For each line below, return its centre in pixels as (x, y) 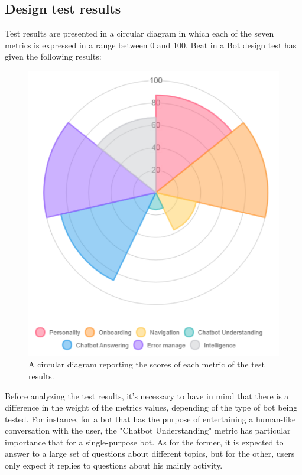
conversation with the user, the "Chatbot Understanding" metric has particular (148, 430)
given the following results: (53, 56)
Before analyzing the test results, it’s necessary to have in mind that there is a (147, 396)
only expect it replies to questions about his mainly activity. (114, 465)
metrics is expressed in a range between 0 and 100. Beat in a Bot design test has (151, 45)
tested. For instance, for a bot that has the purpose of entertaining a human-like (150, 419)
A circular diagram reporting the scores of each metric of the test (147, 364)
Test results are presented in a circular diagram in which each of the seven (139, 33)
